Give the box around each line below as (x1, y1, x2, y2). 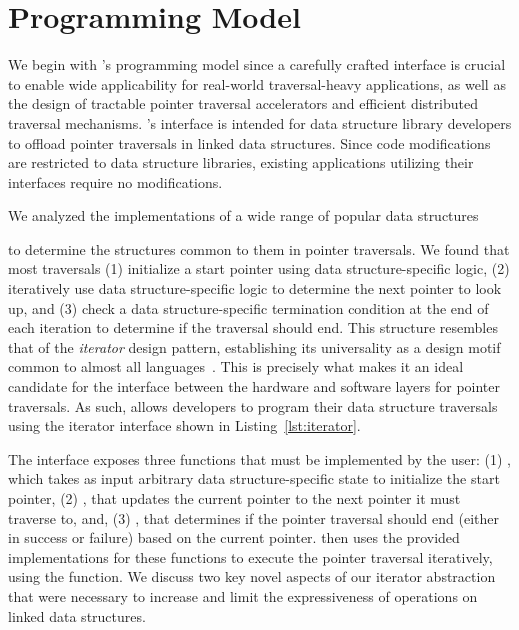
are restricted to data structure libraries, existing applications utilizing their (8, 152, 474, 173)
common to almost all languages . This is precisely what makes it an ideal (8, 356, 464, 377)
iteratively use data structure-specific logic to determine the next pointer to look (8, 278, 502, 299)
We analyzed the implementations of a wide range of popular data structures (8, 205, 479, 226)
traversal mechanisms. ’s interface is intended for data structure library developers (8, 112, 512, 133)
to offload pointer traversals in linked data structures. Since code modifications (8, 132, 491, 153)
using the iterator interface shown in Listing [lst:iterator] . (8, 415, 361, 436)
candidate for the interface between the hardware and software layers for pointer (8, 376, 501, 397)
